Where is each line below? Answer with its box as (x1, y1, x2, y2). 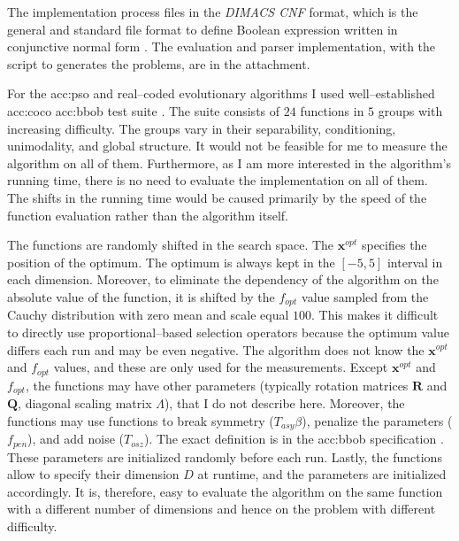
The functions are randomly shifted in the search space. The (7, 236, 334, 254)
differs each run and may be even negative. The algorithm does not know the (7, 340, 425, 359)
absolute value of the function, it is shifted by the (7, 287, 275, 305)
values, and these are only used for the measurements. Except (53, 358, 388, 376)
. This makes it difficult (311, 305, 439, 324)
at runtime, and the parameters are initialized (197, 465, 447, 483)
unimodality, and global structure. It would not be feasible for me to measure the (7, 136, 448, 155)
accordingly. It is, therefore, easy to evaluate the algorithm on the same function (7, 482, 443, 500)
